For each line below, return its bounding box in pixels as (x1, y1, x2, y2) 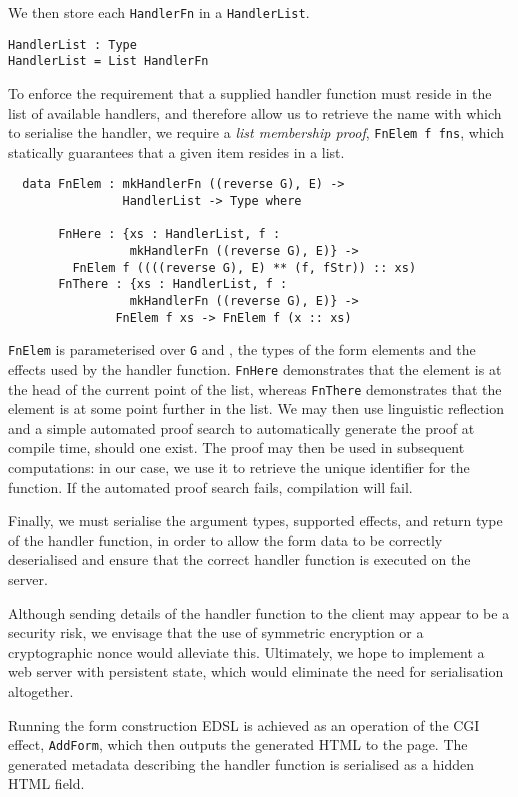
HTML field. (8, 773, 85, 794)
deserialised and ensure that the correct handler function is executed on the (8, 549, 471, 570)
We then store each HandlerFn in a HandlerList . (8, 2, 310, 22)
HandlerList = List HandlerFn (8, 54, 209, 69)
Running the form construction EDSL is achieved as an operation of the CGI (8, 714, 480, 735)
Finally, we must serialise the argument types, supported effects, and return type (8, 510, 503, 531)
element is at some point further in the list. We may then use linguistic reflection (8, 398, 504, 419)
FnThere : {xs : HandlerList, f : (58, 277, 288, 292)
